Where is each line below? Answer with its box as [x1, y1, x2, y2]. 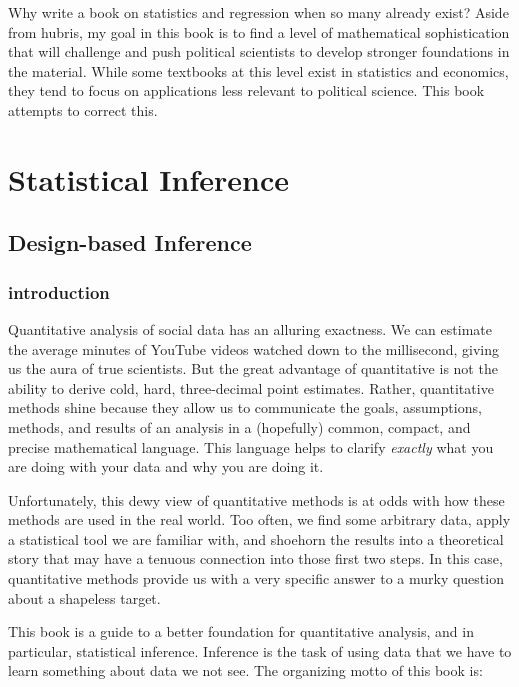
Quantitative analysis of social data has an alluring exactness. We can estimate [8, 318, 492, 339]
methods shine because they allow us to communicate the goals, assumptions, [8, 397, 482, 418]
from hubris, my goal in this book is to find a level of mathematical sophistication [8, 21, 510, 42]
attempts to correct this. [8, 99, 158, 120]
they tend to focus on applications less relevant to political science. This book [8, 80, 485, 101]
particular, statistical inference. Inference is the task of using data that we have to [8, 640, 512, 661]
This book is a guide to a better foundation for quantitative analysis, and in [8, 621, 474, 642]
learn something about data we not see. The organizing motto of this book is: [8, 660, 483, 681]
